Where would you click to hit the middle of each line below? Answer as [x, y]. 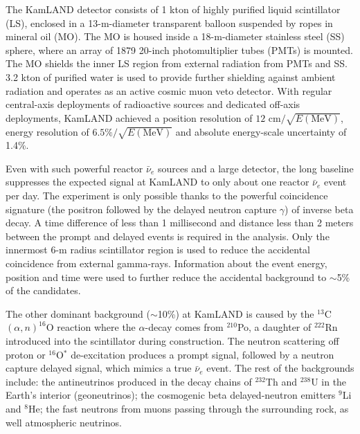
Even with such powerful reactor [74, 168]
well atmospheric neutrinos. [64, 422]
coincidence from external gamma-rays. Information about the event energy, [166, 263]
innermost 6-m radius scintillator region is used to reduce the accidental [158, 250]
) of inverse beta [319, 209]
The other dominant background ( [78, 313]
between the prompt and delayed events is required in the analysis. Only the [168, 236]
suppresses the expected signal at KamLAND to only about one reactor [157, 182]
